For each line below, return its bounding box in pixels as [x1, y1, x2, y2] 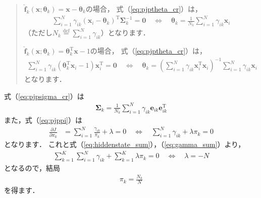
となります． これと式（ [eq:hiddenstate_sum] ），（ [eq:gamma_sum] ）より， [4, 139, 245, 150]
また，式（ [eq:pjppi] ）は [4, 115, 82, 125]
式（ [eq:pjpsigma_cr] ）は [4, 90, 84, 101]
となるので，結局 [4, 163, 61, 173]
